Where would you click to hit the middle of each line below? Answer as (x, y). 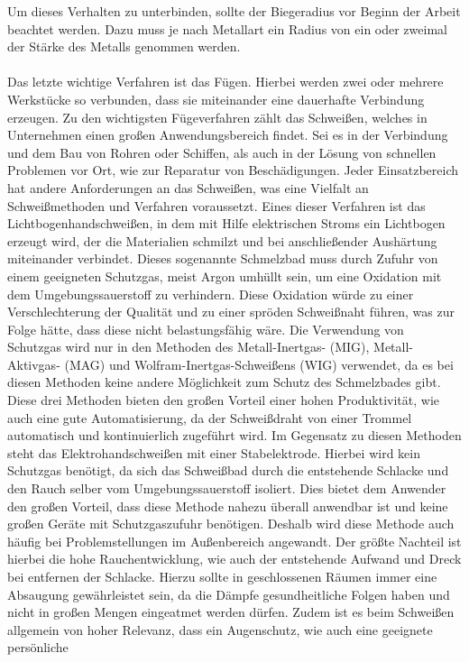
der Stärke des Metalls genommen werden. (124, 46)
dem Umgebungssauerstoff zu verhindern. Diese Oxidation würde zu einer (211, 294)
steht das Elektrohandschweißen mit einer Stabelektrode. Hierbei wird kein (214, 452)
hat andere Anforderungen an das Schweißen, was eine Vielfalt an (188, 187)
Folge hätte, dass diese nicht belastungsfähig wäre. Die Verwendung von (206, 329)
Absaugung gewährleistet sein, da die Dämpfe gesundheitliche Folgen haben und (229, 594)
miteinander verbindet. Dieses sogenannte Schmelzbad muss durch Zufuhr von (223, 258)
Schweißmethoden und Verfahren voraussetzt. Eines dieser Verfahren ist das (216, 205)
